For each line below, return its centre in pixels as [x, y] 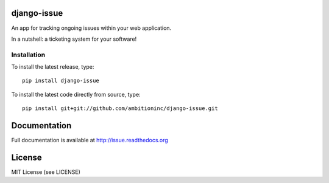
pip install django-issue [61, 81]
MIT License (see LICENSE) [46, 172]
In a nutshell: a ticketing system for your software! [74, 39]
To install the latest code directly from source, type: [76, 94]
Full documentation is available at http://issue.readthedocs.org [90, 140]
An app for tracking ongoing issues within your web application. [91, 28]
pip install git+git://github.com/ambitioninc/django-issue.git [120, 109]
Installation [28, 55]
